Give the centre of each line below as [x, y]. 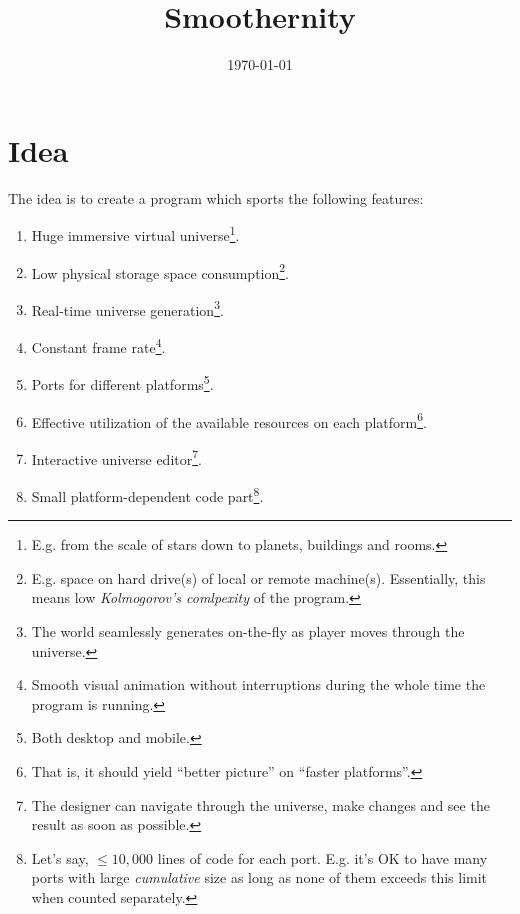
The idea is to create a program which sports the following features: [216, 197]
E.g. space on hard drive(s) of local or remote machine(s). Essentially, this [258, 577]
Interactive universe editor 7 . [116, 457]
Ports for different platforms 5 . [122, 382]
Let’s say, [60, 857]
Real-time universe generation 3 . [127, 308]
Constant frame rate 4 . [98, 345]
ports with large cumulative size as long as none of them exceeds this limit [259, 877]
